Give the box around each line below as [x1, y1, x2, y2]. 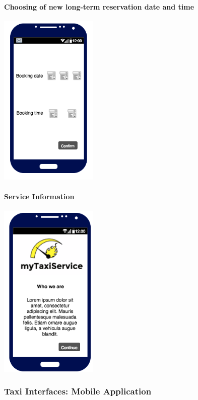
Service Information [4, 191, 75, 201]
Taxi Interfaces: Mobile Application [4, 385, 152, 397]
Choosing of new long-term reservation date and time [4, 1, 194, 12]
